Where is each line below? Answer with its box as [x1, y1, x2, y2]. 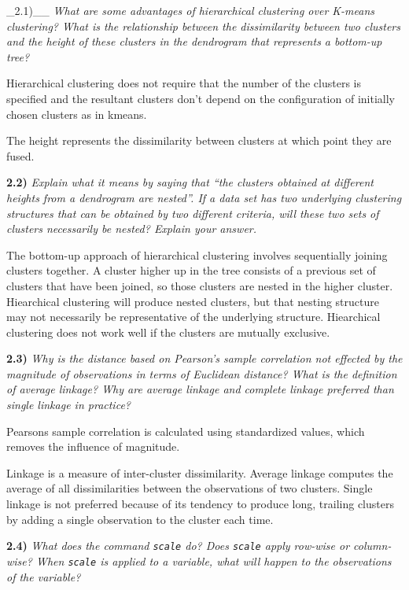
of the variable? [6, 568, 81, 584]
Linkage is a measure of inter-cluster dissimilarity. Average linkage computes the [6, 464, 393, 481]
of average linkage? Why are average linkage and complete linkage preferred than [6, 381, 394, 397]
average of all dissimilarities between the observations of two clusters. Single [6, 480, 373, 496]
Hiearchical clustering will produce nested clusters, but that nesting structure [6, 293, 379, 309]
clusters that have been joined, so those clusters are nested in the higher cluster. [6, 277, 393, 293]
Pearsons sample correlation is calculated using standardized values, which [6, 422, 365, 439]
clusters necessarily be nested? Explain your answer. [6, 220, 257, 237]
